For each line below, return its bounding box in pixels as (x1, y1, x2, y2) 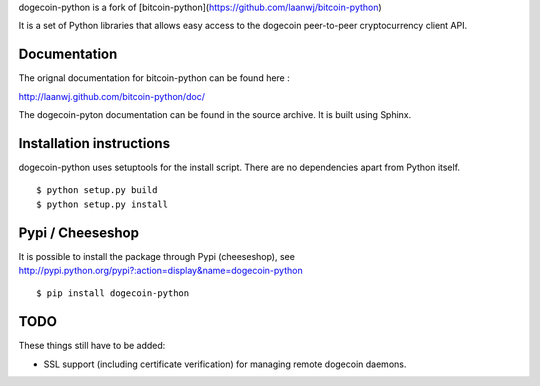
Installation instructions (18, 135, 170, 152)
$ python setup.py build (36, 185, 158, 196)
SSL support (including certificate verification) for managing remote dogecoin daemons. (43, 358, 407, 370)
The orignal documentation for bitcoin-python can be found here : (18, 72, 290, 84)
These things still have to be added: (18, 340, 166, 352)
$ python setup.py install (36, 198, 169, 210)
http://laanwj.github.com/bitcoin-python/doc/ (18, 90, 205, 102)
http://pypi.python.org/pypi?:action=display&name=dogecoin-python (18, 265, 304, 277)
